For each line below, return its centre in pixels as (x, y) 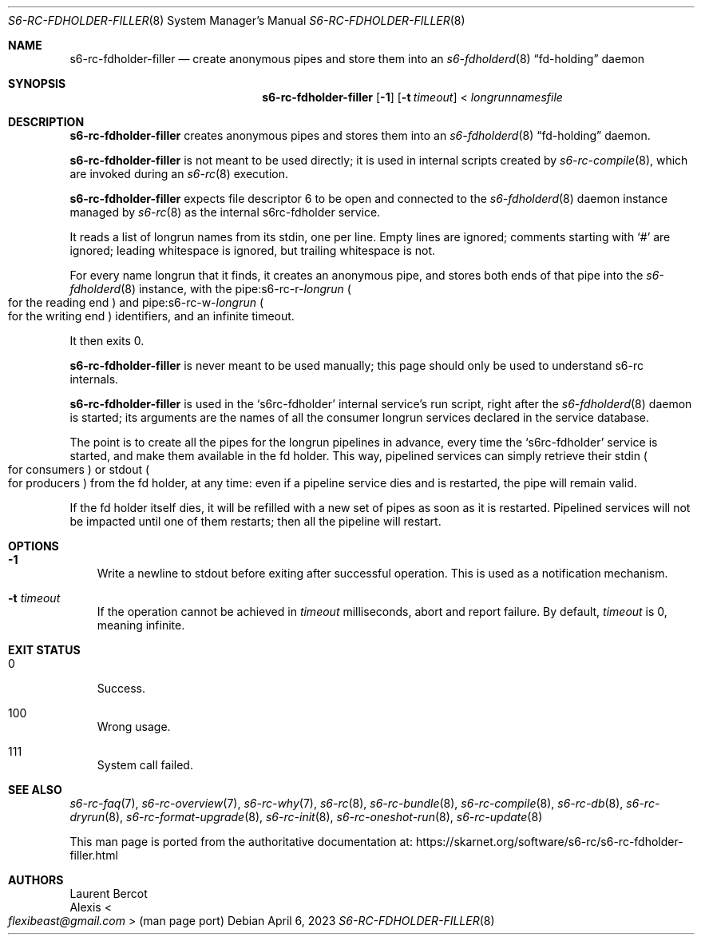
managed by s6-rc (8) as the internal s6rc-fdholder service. (225, 212)
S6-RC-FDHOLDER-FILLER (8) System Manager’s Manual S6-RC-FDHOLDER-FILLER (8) (237, 20)
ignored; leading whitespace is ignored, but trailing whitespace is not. (253, 250)
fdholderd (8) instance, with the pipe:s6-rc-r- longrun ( (210, 289)
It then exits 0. (107, 341)
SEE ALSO (35, 790)
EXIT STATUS (44, 650)
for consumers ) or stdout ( (79, 469)
